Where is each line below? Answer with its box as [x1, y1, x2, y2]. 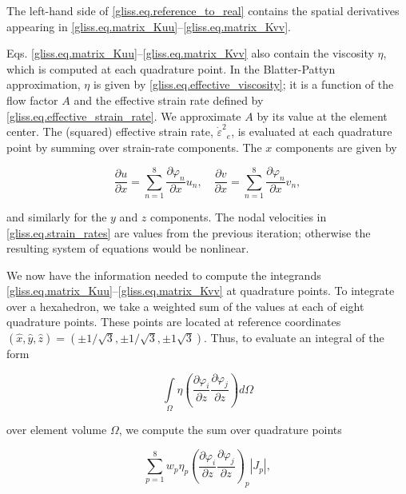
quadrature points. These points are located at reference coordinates [6, 313, 341, 330]
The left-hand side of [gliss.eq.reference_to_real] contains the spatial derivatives [6, 2, 400, 18]
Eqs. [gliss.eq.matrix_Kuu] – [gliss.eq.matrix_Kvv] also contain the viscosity [6, 45, 374, 62]
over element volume [6, 421, 107, 438]
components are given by [275, 138, 397, 155]
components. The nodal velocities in [150, 208, 327, 225]
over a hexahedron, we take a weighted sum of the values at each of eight [6, 297, 364, 314]
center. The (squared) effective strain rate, [6, 123, 213, 140]
